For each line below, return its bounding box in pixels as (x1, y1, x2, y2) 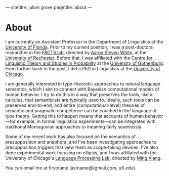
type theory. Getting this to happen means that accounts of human (5, 113, 144, 119)
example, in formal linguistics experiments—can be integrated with (17, 118, 156, 124)
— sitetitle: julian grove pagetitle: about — (5, 5, 93, 10)
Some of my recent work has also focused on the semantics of (5, 134, 136, 140)
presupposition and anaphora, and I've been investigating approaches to (5, 139, 157, 145)
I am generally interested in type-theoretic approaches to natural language (5, 80, 161, 86)
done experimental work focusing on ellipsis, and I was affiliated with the (5, 149, 157, 156)
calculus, (5, 97, 24, 103)
